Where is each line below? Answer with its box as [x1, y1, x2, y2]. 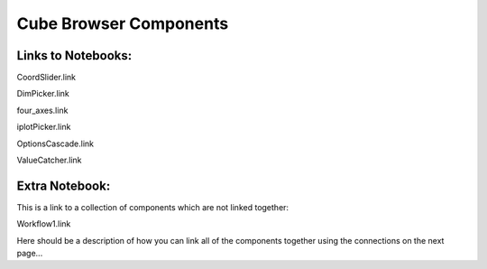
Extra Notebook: [16, 178, 111, 193]
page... [16, 248, 43, 259]
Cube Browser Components [16, 14, 229, 33]
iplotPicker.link [16, 122, 71, 133]
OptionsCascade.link [16, 138, 95, 149]
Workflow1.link [16, 218, 71, 229]
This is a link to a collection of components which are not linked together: [16, 201, 289, 212]
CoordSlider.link [16, 72, 77, 83]
